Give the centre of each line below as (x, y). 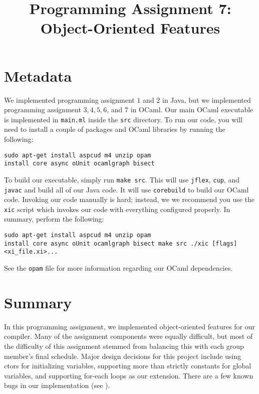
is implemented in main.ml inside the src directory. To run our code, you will (123, 119)
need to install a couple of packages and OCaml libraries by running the (115, 129)
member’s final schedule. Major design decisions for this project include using (123, 356)
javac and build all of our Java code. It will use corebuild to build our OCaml (126, 189)
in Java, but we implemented (207, 100)
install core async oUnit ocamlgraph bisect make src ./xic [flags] (121, 243)
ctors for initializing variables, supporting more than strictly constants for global (128, 366)
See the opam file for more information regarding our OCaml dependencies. (118, 267)
